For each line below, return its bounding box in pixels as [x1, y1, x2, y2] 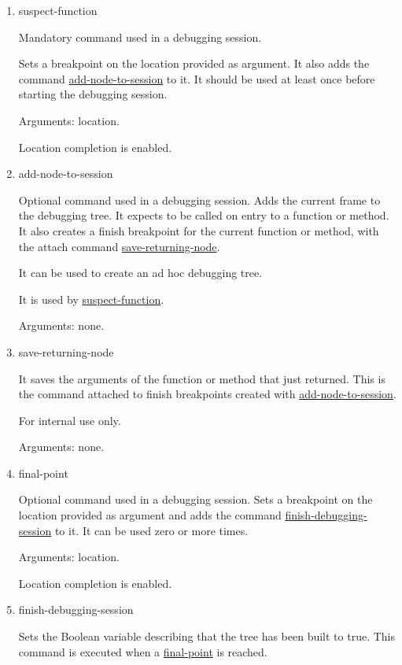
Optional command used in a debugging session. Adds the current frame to [18, 191, 381, 208]
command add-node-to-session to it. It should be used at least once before [18, 70, 375, 87]
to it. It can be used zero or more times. [54, 522, 249, 538]
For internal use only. [18, 412, 121, 428]
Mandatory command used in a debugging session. [18, 28, 262, 45]
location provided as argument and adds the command [18, 507, 282, 523]
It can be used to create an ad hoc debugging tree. [18, 264, 263, 281]
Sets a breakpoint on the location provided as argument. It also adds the [18, 55, 370, 72]
